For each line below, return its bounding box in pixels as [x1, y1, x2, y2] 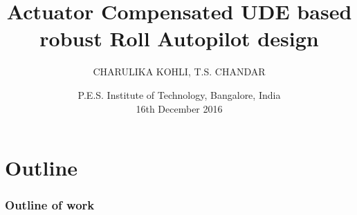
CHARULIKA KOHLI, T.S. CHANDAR [93, 64, 266, 79]
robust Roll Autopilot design [39, 24, 319, 53]
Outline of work [5, 196, 95, 214]
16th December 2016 [136, 101, 223, 115]
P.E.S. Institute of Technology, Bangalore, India [77, 87, 281, 102]
